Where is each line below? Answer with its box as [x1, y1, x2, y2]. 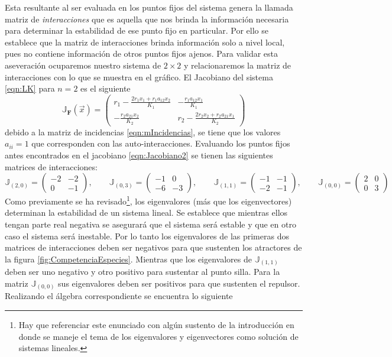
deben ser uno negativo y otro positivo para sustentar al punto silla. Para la [5, 265, 280, 278]
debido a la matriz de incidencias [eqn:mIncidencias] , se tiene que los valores [5, 125, 281, 138]
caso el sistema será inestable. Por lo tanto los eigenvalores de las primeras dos [5, 229, 289, 242]
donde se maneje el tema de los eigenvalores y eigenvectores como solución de [18, 330, 299, 342]
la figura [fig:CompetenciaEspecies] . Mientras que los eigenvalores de [5, 252, 252, 265]
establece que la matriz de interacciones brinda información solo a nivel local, [5, 35, 285, 48]
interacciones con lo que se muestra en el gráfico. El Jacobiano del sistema [5, 70, 273, 83]
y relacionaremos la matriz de [184, 59, 291, 71]
